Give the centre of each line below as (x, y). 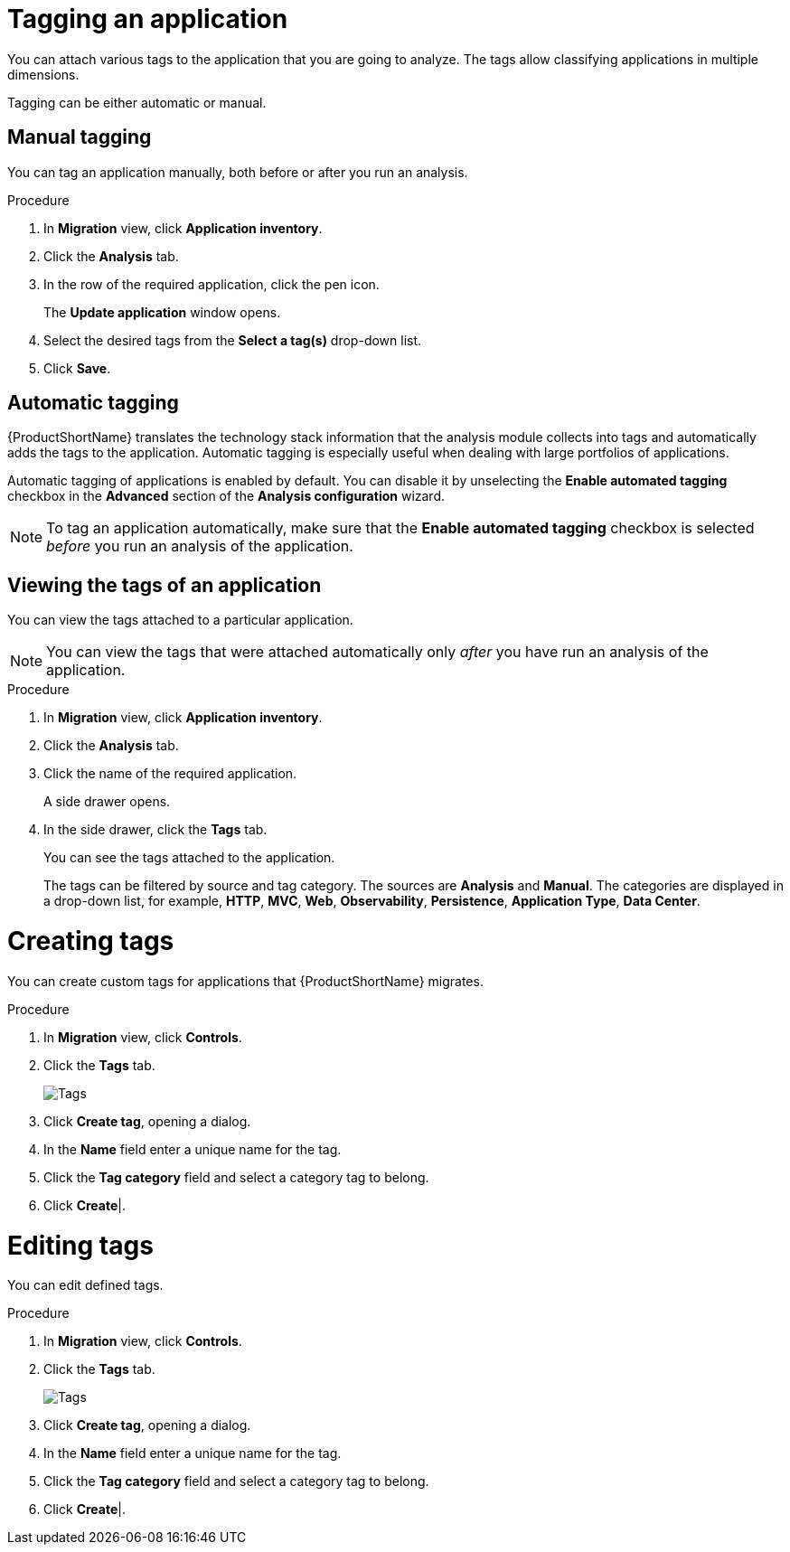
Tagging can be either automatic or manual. (137, 102)
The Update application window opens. (162, 312)
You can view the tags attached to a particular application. (180, 620)
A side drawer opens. (107, 802)
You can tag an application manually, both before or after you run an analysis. (238, 172)
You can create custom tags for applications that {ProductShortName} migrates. (245, 981)
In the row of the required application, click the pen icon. (212, 284)
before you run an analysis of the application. (200, 546)
